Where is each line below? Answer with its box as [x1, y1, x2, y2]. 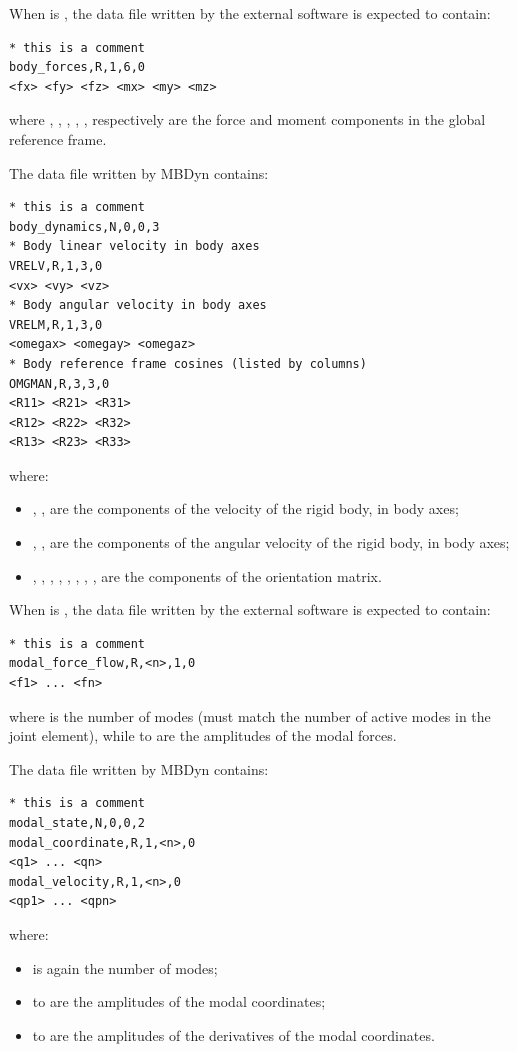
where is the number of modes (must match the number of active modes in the [9, 705, 491, 726]
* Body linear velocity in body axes [9, 239, 260, 254]
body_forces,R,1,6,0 [9, 60, 146, 75]
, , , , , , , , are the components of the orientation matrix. [32, 565, 382, 586]
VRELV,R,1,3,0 [9, 258, 103, 273]
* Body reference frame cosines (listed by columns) [9, 356, 367, 371]
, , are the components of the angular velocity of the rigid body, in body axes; [32, 532, 510, 553]
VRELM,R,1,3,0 [9, 317, 103, 332]
